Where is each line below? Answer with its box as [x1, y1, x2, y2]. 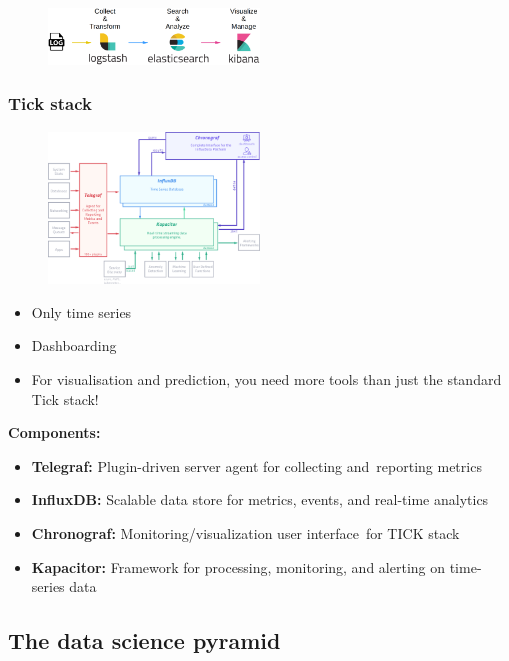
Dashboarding [31, 335, 117, 356]
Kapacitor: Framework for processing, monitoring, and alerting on [31, 556, 445, 577]
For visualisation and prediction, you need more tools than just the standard [31, 369, 502, 390]
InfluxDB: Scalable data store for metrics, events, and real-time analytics [31, 489, 489, 510]
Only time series [31, 301, 132, 322]
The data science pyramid [8, 625, 281, 656]
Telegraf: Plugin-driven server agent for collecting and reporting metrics [31, 455, 482, 476]
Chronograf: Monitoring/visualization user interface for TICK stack [31, 523, 460, 544]
